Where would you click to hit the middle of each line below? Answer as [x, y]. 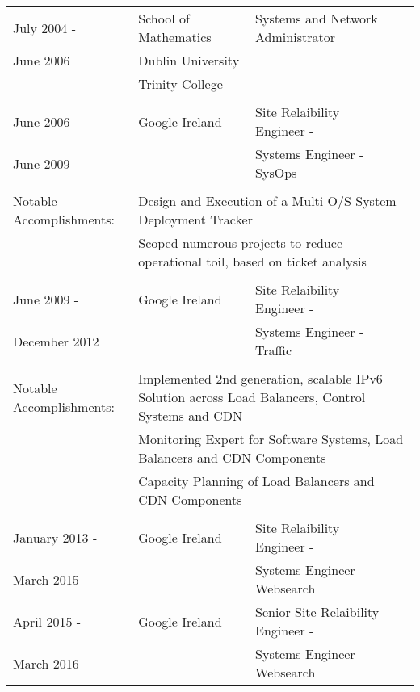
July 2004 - [45, 27]
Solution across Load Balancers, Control [252, 397]
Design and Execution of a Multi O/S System [267, 201]
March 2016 [46, 663]
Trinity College [181, 84]
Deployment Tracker [195, 219]
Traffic [273, 350]
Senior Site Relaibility [317, 612]
